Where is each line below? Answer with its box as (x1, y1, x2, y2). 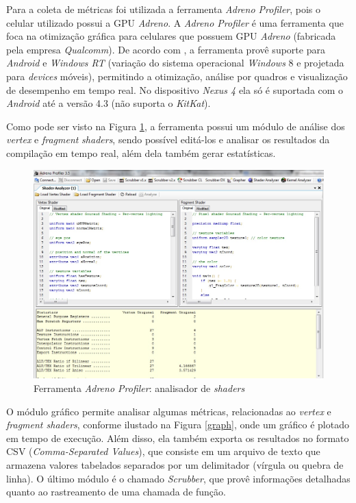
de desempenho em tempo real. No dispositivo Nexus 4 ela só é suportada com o (6, 82, 344, 97)
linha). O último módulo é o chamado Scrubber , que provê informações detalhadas (6, 471, 351, 485)
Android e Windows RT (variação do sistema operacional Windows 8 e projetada (6, 56, 344, 70)
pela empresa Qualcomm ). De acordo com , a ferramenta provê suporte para (6, 42, 325, 56)
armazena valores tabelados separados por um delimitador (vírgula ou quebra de (6, 458, 344, 471)
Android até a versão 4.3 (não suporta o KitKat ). (6, 96, 211, 110)
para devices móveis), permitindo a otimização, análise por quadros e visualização (6, 69, 348, 83)
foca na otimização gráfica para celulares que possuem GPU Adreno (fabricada (6, 29, 336, 43)
